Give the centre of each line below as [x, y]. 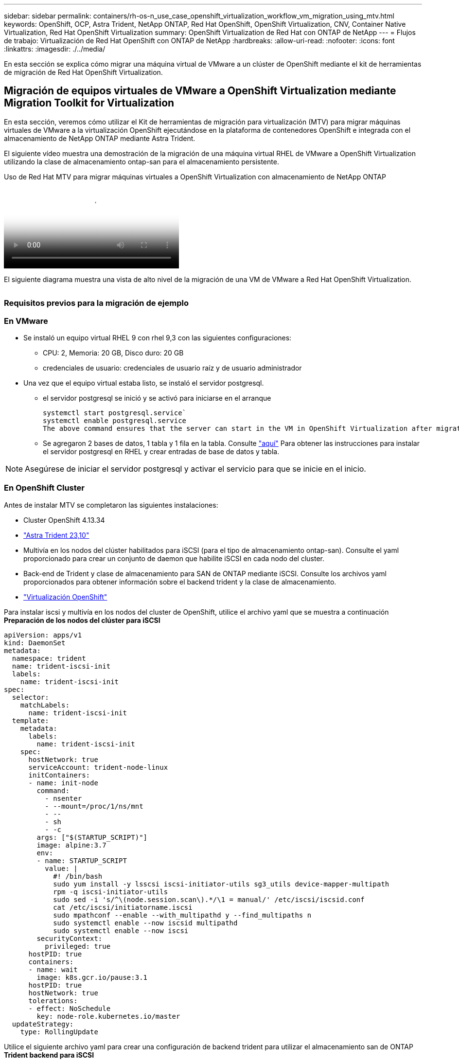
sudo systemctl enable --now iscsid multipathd [145, 923]
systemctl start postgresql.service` [115, 413]
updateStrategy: [43, 1024]
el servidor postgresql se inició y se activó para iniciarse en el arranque [157, 398]
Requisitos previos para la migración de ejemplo [96, 303]
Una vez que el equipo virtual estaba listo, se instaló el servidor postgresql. [144, 383]
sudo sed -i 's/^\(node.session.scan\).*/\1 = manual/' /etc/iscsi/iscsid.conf [209, 899]
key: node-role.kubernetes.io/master [108, 1016]
